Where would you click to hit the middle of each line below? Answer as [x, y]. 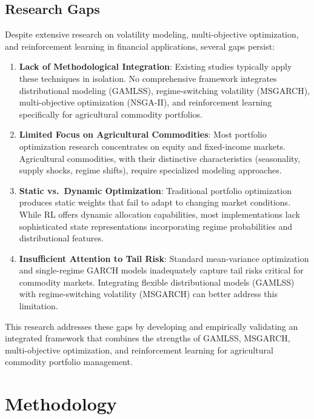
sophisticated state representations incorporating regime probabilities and [156, 226]
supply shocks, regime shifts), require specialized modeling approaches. [150, 170]
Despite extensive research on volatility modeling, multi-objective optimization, [152, 34]
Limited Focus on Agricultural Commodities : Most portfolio [143, 134]
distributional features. [61, 238]
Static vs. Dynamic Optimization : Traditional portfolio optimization [155, 190]
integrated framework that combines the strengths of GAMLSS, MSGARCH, [148, 338]
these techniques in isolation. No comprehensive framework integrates [148, 78]
